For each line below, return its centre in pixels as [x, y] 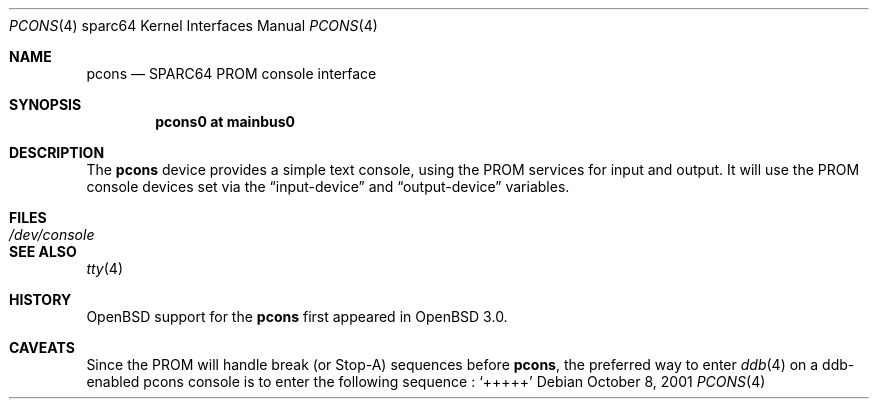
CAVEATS [42, 347]
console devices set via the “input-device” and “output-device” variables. [328, 186]
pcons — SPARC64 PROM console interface [231, 73]
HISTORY [40, 299]
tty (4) [104, 268]
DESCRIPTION [57, 152]
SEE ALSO [43, 251]
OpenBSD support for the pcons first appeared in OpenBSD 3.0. [297, 316]
